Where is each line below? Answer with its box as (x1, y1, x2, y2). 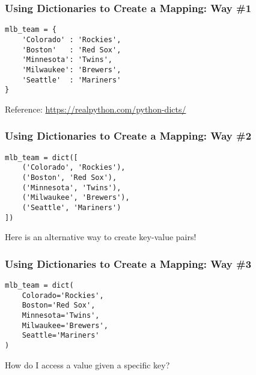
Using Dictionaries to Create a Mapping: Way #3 (5, 256, 252, 271)
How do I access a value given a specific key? (5, 358, 170, 371)
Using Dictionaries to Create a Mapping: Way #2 (5, 128, 252, 143)
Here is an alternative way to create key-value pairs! (5, 231, 197, 243)
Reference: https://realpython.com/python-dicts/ (5, 102, 186, 115)
